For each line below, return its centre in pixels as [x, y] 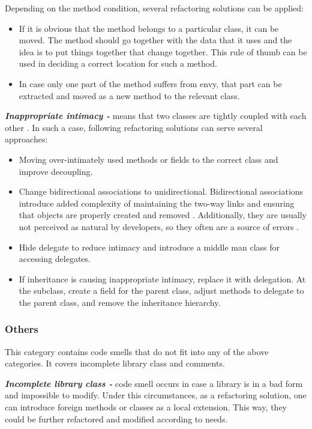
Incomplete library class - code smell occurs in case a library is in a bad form [154, 383]
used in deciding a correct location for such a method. [118, 63]
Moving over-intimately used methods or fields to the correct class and [148, 159]
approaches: [26, 139]
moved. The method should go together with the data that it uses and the [155, 40]
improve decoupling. [56, 171]
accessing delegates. [55, 259]
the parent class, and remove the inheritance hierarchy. [120, 302]
